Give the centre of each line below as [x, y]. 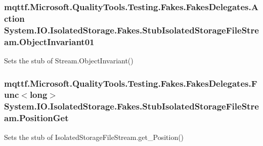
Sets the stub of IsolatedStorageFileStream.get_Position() [94, 137]
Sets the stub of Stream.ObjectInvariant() [69, 60]
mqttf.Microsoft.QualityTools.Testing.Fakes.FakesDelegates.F [131, 83]
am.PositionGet [36, 118]
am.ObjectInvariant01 [49, 41]
